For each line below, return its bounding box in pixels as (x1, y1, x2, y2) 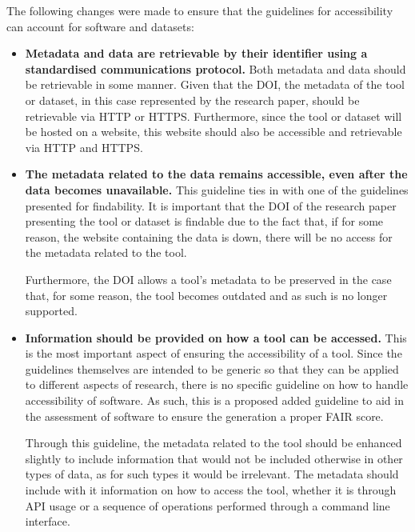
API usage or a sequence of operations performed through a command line (25, 497, 390, 514)
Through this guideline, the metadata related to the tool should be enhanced (25, 434, 402, 451)
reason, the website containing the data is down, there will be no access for (25, 228, 393, 245)
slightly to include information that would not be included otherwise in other (25, 450, 403, 466)
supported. (25, 302, 78, 319)
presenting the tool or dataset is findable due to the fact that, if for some (25, 213, 384, 230)
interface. (25, 513, 70, 530)
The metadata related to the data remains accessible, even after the (25, 166, 408, 182)
